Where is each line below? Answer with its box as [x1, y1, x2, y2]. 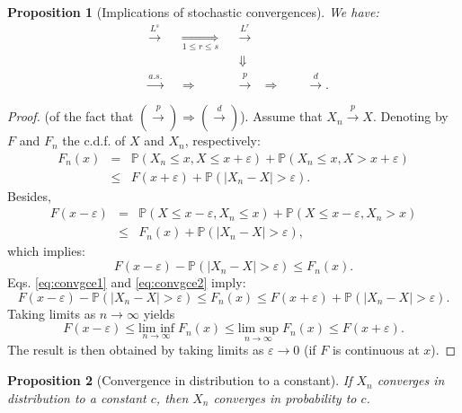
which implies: [7, 242, 85, 260]
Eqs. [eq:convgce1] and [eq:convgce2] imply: [7, 273, 246, 292]
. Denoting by [372, 107, 449, 126]
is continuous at [332, 340, 420, 359]
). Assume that [240, 107, 323, 126]
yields [143, 303, 175, 322]
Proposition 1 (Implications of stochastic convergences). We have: [7, 3, 379, 21]
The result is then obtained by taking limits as [7, 340, 264, 359]
